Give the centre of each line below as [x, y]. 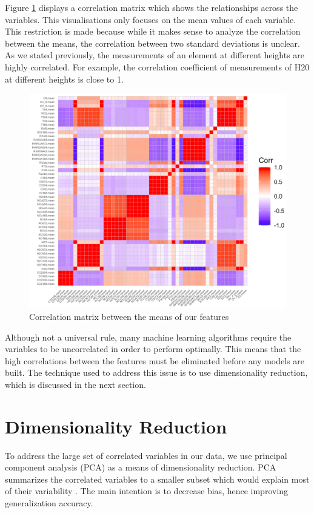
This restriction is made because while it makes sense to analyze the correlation [153, 31]
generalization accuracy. [49, 503]
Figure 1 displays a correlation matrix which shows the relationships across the [152, 7]
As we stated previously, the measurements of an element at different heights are [155, 55]
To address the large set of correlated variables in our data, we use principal [146, 455]
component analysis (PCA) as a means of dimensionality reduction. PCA [141, 467]
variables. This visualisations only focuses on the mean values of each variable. [151, 19]
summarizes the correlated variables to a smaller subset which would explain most [157, 479]
